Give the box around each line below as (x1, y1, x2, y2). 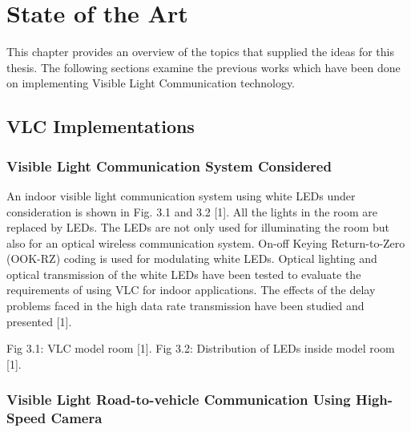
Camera (50, 408, 103, 428)
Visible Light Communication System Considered (6, 155, 332, 176)
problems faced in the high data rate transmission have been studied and (6, 297, 365, 314)
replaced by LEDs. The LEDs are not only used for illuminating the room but (6, 219, 389, 236)
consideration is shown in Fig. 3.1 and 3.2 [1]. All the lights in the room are (6, 203, 378, 220)
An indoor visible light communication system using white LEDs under (6, 187, 356, 204)
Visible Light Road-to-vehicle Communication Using (6, 390, 351, 410)
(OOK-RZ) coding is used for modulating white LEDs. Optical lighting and (6, 250, 377, 267)
